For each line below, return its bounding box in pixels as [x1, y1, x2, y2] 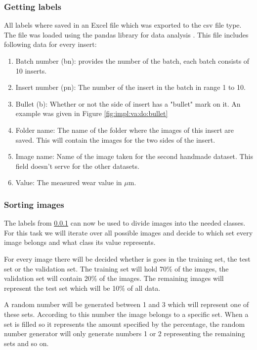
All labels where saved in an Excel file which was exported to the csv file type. [4, 20, 242, 30]
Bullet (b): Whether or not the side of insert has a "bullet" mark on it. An [15, 98, 241, 109]
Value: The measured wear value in [15, 177, 122, 188]
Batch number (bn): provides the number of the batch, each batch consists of [15, 56, 250, 66]
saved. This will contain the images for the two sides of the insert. [15, 134, 215, 145]
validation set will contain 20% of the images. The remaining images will [4, 273, 224, 283]
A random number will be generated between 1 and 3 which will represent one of [4, 299, 249, 310]
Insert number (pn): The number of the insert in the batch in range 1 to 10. [15, 82, 246, 92]
